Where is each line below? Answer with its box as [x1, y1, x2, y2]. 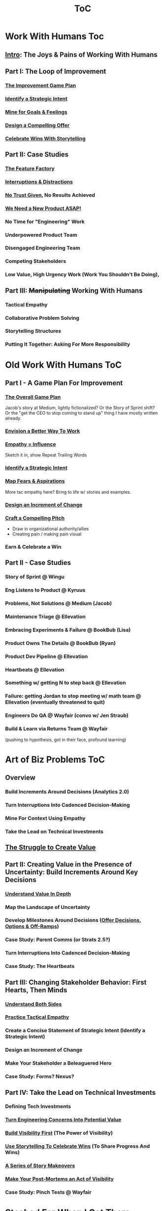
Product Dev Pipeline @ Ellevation [5, 653, 88, 660]
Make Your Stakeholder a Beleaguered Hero [5, 1060, 112, 1067]
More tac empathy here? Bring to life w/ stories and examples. [5, 489, 131, 495]
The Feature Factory [5, 165, 55, 172]
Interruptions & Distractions [5, 178, 73, 185]
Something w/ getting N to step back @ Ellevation [5, 679, 126, 686]
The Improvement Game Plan [5, 82, 76, 89]
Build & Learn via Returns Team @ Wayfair [5, 725, 108, 732]
